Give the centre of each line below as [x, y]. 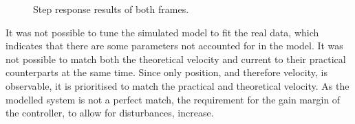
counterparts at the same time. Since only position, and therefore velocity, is [166, 72]
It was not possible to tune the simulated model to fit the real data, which [162, 32]
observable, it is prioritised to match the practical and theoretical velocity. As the [177, 85]
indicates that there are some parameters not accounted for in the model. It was [174, 46]
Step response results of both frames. [111, 9]
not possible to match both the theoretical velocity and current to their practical [176, 59]
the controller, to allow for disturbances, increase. [110, 113]
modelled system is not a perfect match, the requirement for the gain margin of [173, 99]
